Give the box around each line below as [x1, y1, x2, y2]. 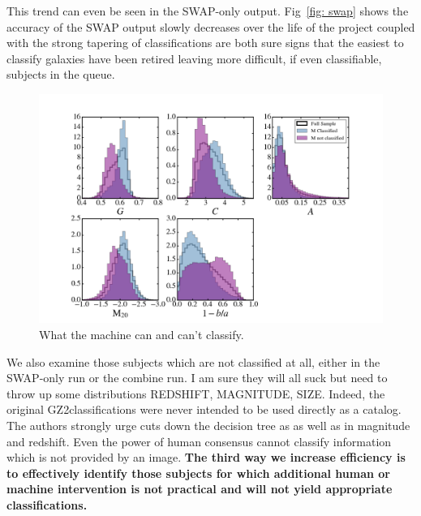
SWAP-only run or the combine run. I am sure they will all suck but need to [6, 369, 388, 386]
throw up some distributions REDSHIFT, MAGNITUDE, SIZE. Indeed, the [6, 385, 385, 402]
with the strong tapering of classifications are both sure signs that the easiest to [6, 34, 404, 51]
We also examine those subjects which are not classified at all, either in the [6, 353, 380, 370]
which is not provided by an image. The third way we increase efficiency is [6, 449, 406, 466]
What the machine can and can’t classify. [39, 325, 244, 342]
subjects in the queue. [6, 66, 115, 83]
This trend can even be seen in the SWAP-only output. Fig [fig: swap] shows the [6, 2, 409, 19]
